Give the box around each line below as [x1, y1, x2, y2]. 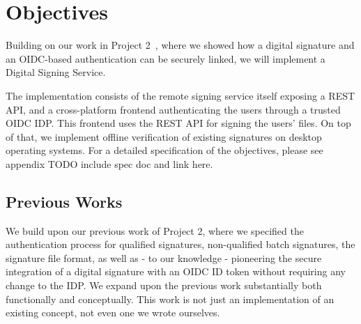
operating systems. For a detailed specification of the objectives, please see [6, 143, 323, 157]
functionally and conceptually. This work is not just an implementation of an [6, 291, 335, 306]
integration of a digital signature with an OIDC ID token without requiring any [6, 264, 346, 279]
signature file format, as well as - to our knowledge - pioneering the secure [6, 250, 322, 265]
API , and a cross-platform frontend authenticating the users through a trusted [6, 102, 341, 116]
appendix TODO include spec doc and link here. [6, 156, 213, 171]
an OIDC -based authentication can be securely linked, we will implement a [6, 51, 325, 65]
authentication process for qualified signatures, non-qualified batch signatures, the [6, 237, 355, 252]
